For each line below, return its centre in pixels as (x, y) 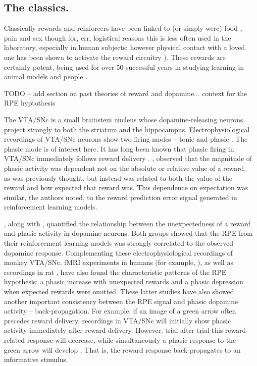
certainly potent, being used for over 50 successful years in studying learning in (124, 67)
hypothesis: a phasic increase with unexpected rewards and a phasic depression (124, 282)
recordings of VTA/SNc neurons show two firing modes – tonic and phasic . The (126, 139)
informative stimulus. (36, 359)
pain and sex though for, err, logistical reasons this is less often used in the (118, 37)
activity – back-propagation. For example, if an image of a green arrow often (120, 311)
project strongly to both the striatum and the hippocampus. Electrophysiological (127, 129)
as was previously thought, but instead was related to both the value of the (118, 178)
